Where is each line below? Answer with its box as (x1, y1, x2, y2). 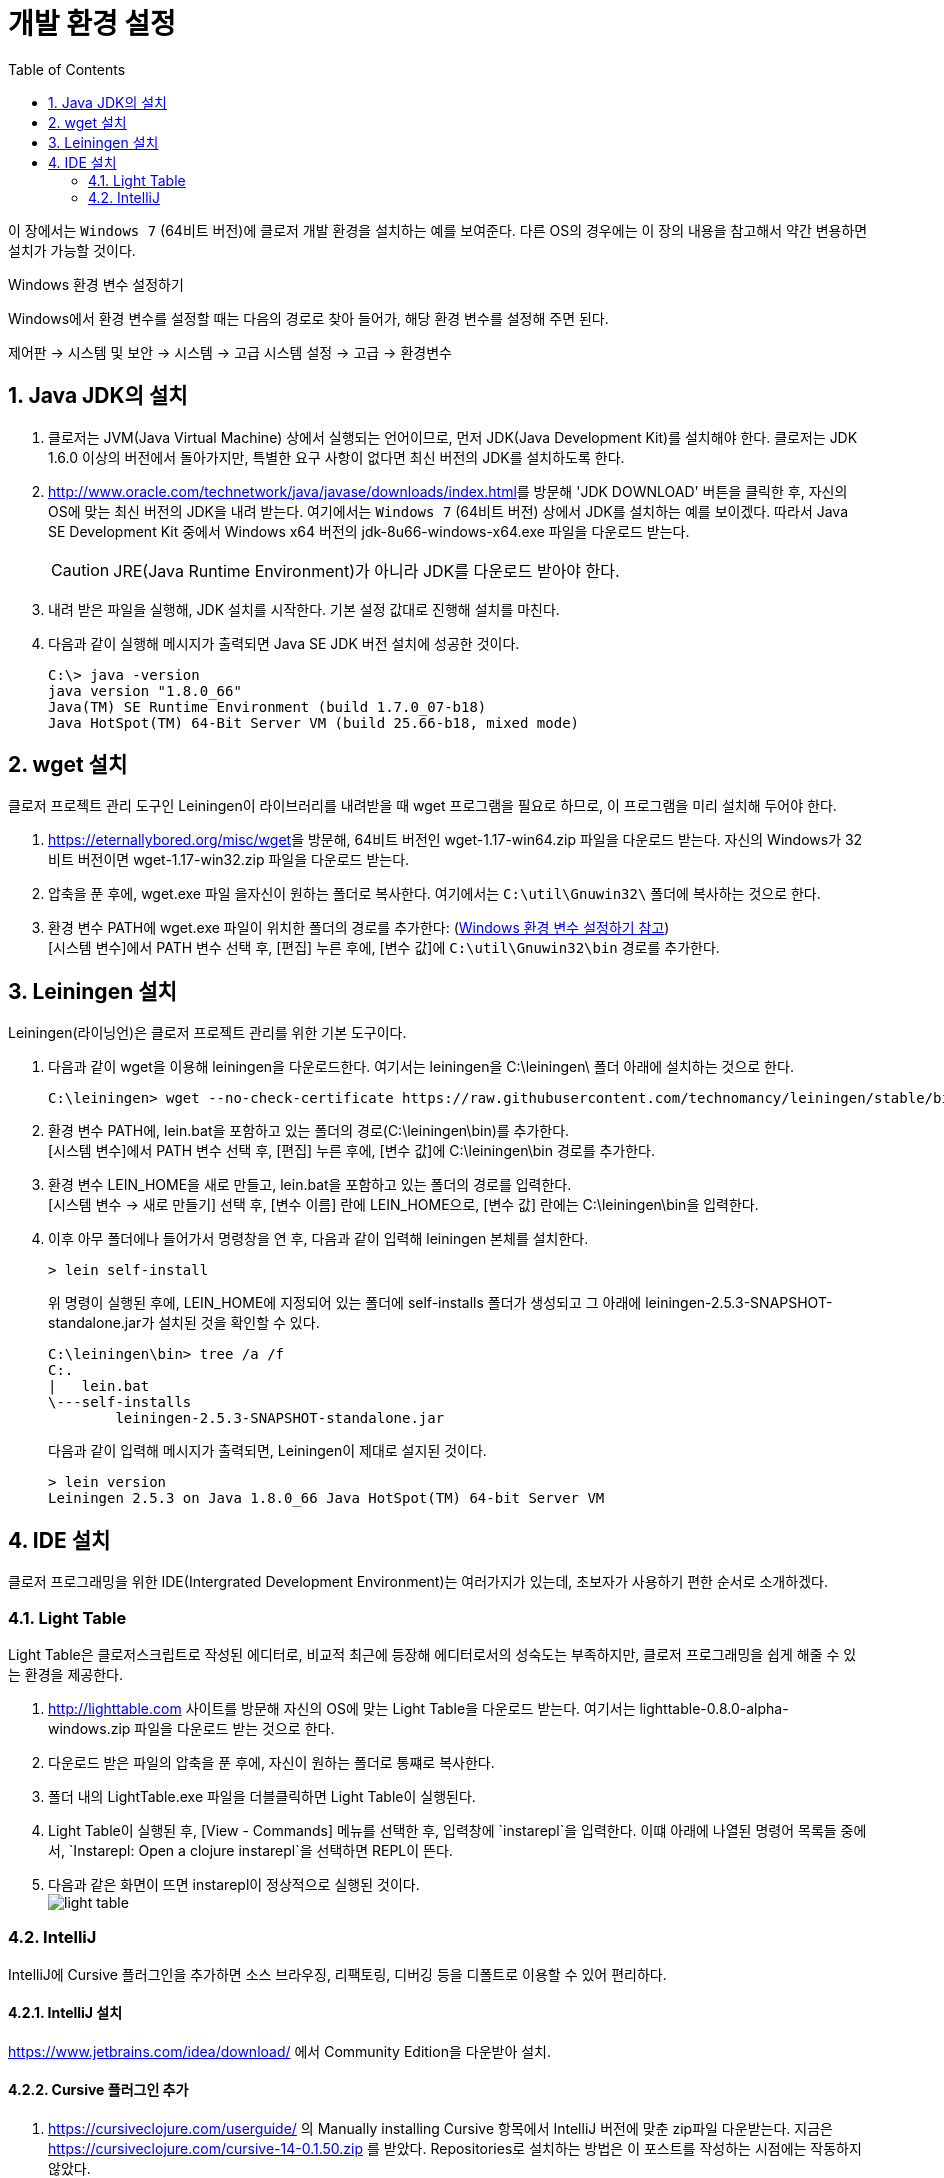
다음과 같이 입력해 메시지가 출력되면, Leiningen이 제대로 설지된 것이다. (48, 1442, 487, 1460)
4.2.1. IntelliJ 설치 (8, 2004, 123, 2022)
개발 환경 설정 (8, 7, 176, 41)
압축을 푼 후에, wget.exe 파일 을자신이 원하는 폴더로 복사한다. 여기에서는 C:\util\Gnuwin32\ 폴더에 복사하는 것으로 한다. (48, 885, 821, 903)
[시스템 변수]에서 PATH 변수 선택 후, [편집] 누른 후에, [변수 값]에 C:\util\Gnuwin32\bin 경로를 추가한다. (48, 939, 720, 957)
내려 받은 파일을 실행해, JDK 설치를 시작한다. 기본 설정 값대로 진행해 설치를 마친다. (48, 600, 560, 618)
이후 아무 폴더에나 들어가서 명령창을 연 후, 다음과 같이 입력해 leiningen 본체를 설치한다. (48, 1230, 589, 1248)
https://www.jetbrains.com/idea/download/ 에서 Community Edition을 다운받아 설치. (8, 2042, 551, 2060)
